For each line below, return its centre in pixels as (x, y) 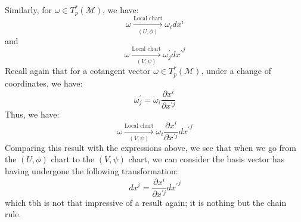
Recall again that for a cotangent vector (78, 71)
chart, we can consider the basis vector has (207, 159)
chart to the (73, 159)
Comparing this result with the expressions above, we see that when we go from (151, 147)
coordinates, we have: (44, 83)
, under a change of (236, 71)
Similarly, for (29, 10)
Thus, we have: (32, 114)
